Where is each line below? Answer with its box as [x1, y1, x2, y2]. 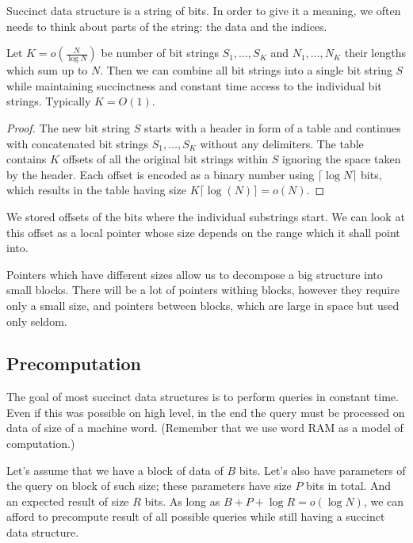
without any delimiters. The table [200, 135, 364, 151]
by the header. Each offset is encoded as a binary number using [6, 166, 315, 182]
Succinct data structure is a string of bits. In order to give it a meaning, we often [6, 2, 401, 18]
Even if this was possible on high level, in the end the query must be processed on [6, 403, 405, 420]
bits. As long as [144, 492, 220, 509]
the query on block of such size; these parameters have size [6, 477, 292, 494]
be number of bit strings [101, 44, 219, 61]
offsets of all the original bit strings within [63, 151, 269, 167]
